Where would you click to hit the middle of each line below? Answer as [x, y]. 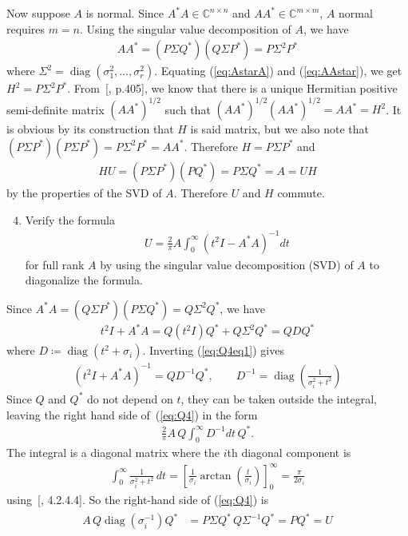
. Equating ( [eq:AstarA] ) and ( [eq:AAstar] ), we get [278, 71]
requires [26, 28]
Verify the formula [70, 219]
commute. [301, 192]
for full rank [55, 264]
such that [188, 109]
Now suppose [38, 13]
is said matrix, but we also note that [280, 129]
